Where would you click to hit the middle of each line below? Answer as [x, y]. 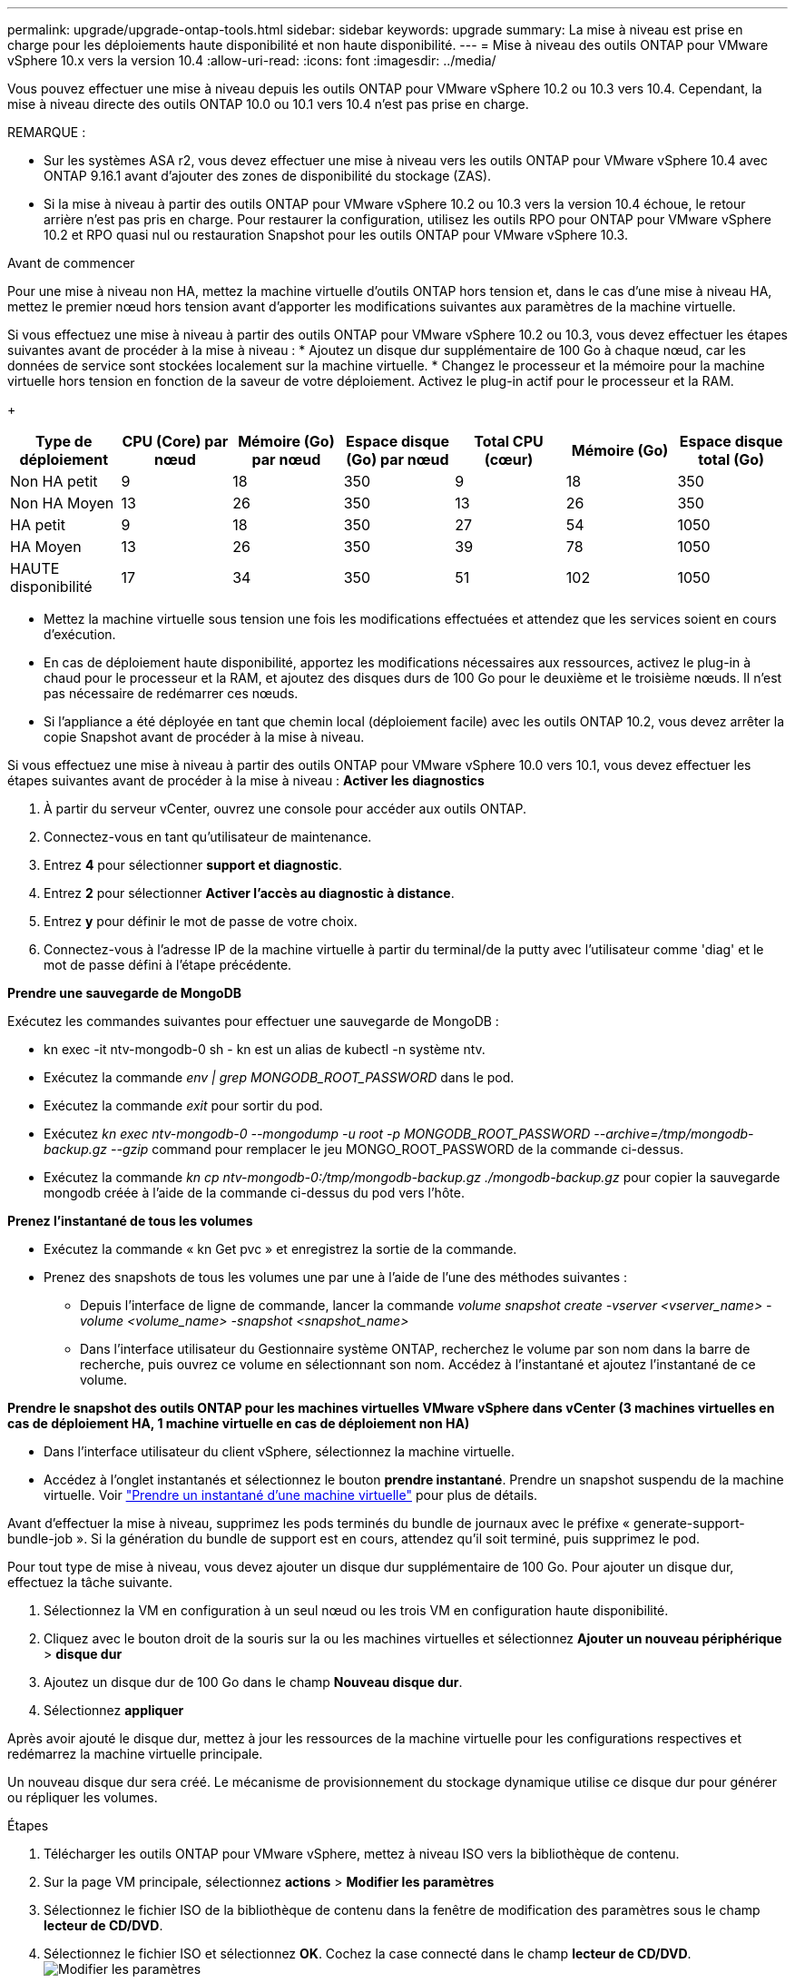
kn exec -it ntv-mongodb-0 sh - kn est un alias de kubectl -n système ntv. [265, 1049]
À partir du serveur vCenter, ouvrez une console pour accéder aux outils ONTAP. [285, 809]
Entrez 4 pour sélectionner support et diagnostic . [193, 865]
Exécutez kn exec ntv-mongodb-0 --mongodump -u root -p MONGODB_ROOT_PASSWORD [317, 1134]
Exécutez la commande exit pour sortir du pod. [183, 1105]
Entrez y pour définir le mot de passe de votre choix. [201, 921]
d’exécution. [80, 634]
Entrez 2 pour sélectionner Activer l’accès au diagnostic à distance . [249, 893]
